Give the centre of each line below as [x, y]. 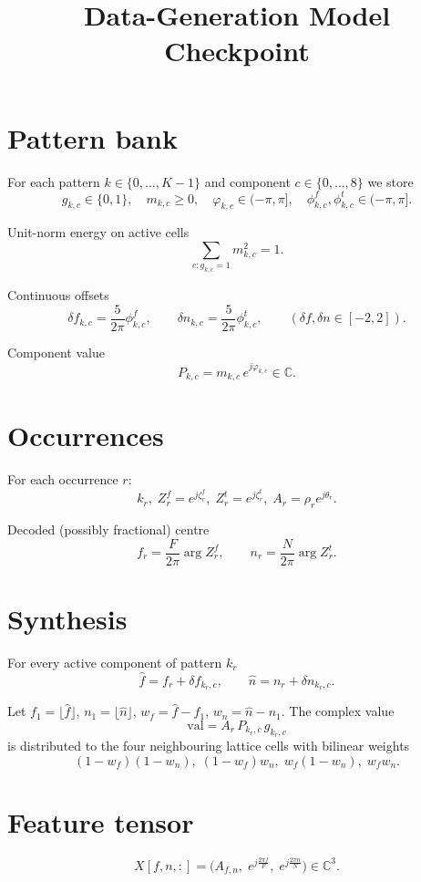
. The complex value [338, 711]
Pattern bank [92, 137]
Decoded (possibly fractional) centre [108, 529]
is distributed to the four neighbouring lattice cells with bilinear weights [209, 746]
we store [390, 181]
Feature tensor [101, 821]
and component [247, 181]
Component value [56, 352]
